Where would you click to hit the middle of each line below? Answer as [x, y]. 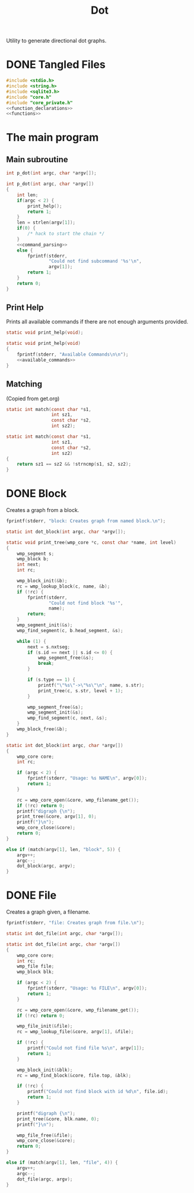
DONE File [31, 895]
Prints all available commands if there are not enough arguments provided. [97, 322]
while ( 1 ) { [31, 641]
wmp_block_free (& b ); [42, 729]
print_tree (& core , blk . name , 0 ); [58, 1119]
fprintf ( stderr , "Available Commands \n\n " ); [73, 354]
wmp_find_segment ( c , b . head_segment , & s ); [70, 630]
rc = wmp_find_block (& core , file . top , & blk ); [74, 1075]
